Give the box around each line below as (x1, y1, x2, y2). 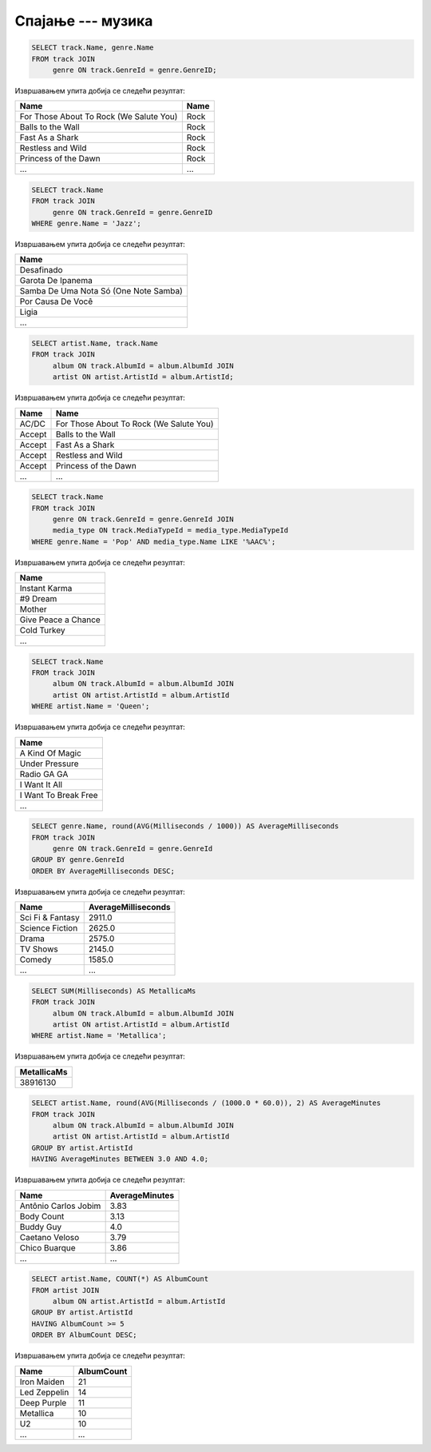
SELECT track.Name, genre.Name (31, 43, 155, 52)
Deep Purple (19, 1397, 67, 1408)
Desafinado (19, 265, 63, 276)
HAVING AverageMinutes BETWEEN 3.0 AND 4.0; (31, 1155, 209, 1163)
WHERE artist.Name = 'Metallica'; (31, 1031, 167, 1040)
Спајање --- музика (14, 12, 153, 30)
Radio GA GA (19, 768, 69, 780)
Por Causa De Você (19, 296, 93, 307)
